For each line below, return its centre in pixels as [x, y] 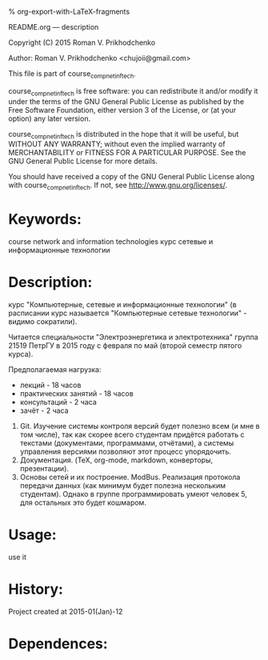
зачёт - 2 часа [44, 410]
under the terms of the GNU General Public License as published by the [126, 101]
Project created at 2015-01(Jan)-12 [66, 611]
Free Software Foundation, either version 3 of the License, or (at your [122, 110]
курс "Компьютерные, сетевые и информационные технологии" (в [123, 305]
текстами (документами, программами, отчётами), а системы [127, 443]
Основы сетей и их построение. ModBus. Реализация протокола [130, 477]
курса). [21, 354]
